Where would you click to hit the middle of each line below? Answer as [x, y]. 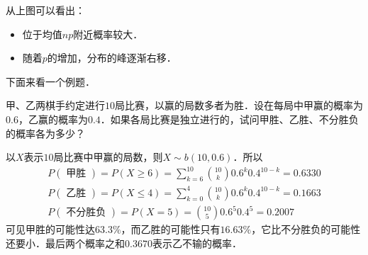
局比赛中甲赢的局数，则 [108, 157]
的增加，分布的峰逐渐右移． [112, 58]
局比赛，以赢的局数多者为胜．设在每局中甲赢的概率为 [239, 105]
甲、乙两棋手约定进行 [55, 105]
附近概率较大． [108, 34]
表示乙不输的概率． [197, 243]
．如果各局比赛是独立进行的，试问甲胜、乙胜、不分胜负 [229, 119]
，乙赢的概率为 [53, 119]
